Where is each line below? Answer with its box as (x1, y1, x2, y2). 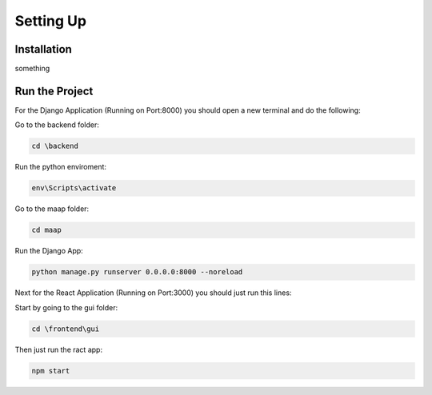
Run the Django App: (14, 246, 83, 256)
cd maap (31, 225, 62, 235)
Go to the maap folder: (14, 204, 90, 213)
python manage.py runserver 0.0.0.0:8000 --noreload (31, 268, 243, 277)
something (14, 64, 50, 74)
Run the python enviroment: (14, 162, 107, 172)
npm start (31, 366, 70, 375)
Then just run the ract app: (14, 345, 103, 354)
